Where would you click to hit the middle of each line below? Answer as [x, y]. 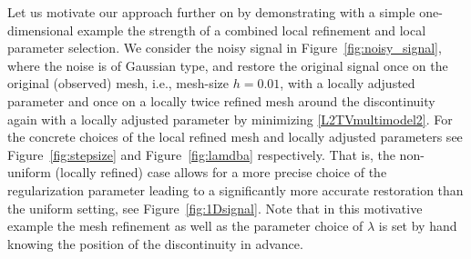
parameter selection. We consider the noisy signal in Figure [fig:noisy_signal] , [225, 48]
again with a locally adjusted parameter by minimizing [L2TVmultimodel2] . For [230, 119]
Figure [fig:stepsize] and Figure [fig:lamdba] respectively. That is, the [201, 154]
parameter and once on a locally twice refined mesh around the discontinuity [221, 100]
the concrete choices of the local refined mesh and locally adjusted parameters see [235, 137]
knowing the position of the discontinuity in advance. [155, 243]
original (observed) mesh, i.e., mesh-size [118, 83]
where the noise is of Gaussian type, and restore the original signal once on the [228, 65]
